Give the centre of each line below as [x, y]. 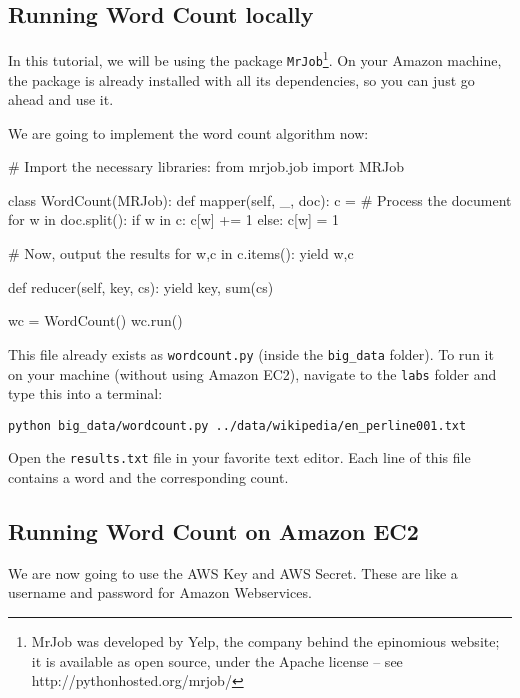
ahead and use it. [61, 99]
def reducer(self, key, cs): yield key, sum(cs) [141, 286]
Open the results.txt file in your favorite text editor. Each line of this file [239, 457]
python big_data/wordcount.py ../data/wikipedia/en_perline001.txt [237, 425]
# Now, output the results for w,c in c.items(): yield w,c [181, 253]
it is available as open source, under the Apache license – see [217, 660]
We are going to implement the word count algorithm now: [188, 132]
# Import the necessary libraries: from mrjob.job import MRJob [206, 166]
